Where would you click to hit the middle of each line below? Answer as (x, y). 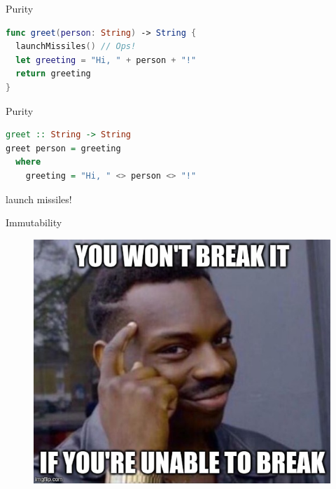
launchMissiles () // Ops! (76, 47)
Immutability (34, 222)
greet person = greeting (63, 148)
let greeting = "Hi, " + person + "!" (106, 60)
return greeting (53, 74)
